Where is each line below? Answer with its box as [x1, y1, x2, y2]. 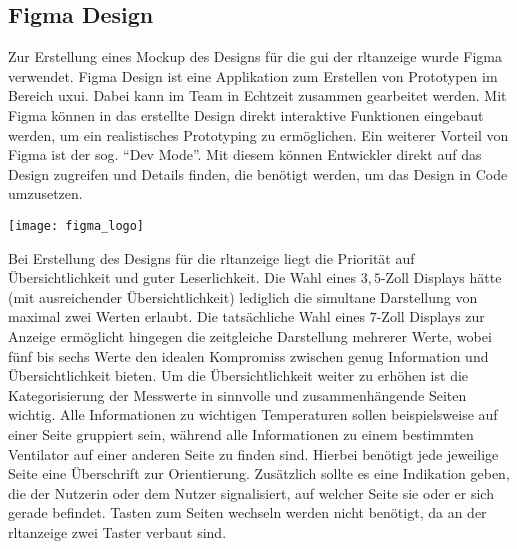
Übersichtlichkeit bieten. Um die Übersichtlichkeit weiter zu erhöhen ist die [8, 365, 469, 386]
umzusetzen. [8, 183, 83, 204]
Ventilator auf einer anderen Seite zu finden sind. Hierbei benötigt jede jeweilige [8, 443, 499, 464]
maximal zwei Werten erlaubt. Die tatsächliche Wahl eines [8, 306, 366, 327]
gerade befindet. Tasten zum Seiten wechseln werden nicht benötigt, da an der [8, 502, 487, 523]
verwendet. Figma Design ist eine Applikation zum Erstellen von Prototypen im [8, 65, 498, 86]
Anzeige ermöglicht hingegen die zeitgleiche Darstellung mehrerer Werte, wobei [8, 325, 492, 346]
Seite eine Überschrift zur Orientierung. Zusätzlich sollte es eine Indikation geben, [8, 463, 510, 484]
